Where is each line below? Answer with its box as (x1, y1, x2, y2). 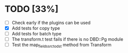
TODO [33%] (4, 3, 59, 15)
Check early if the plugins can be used (11, 20, 91, 26)
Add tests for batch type (11, 31, 62, 37)
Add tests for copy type (11, 26, 60, 31)
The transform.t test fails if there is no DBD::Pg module (11, 36, 124, 42)
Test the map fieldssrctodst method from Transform (11, 42, 112, 49)
